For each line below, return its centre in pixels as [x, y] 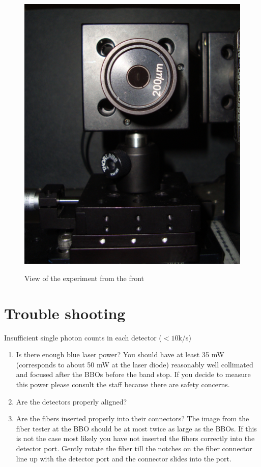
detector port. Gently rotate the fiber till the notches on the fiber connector [134, 448]
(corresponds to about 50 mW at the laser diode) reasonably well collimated [135, 364]
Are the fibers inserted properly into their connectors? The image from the [133, 418]
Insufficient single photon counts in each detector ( [83, 337]
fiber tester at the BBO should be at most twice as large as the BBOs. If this [136, 428]
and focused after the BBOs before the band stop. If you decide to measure [133, 374]
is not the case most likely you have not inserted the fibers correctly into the [135, 438]
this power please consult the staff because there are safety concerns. [123, 384]
